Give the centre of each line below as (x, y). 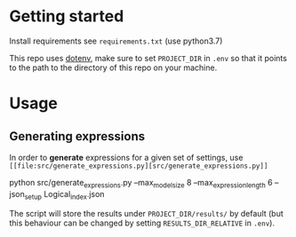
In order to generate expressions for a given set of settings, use (126, 157)
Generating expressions (77, 136)
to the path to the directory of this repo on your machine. (113, 67)
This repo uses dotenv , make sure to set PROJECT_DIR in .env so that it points (148, 58)
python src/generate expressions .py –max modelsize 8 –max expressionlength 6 (141, 183)
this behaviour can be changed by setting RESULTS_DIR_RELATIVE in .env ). (142, 223)
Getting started (67, 16)
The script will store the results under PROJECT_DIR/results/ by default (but (147, 213)
